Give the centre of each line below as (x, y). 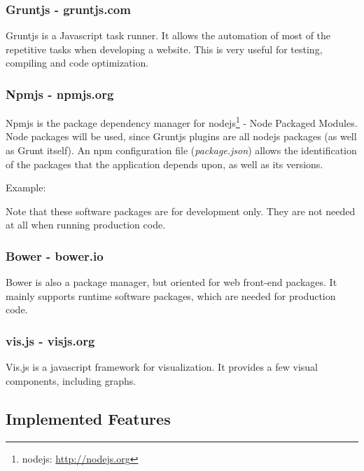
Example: (26, 187)
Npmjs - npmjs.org (60, 94)
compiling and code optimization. (77, 63)
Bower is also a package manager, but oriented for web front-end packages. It (171, 282)
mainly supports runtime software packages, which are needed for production (171, 295)
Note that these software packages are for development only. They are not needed (181, 211)
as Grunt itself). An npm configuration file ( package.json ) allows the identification (181, 150)
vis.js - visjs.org (50, 340)
